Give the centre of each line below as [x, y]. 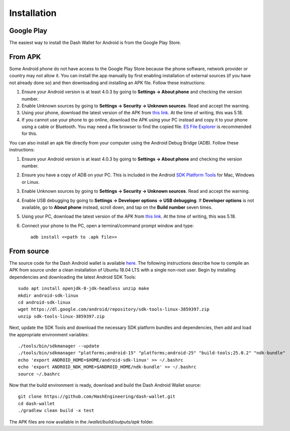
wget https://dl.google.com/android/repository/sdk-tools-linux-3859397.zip [114, 309]
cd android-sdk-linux [44, 302]
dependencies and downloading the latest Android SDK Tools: [73, 277]
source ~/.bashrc [39, 374]
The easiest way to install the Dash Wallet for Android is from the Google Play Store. [95, 43]
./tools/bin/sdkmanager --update [59, 346]
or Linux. [31, 182]
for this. [30, 134]
